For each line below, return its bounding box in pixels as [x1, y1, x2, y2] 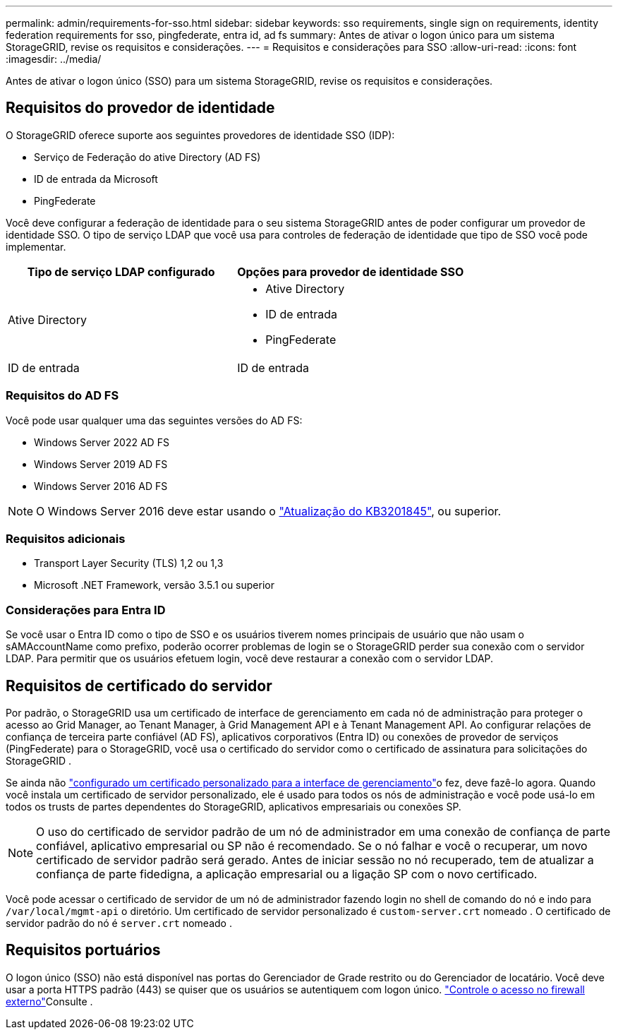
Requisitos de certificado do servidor [6, 676, 272, 695]
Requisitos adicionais [6, 531, 126, 546]
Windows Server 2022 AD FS [34, 436, 169, 448]
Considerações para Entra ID [6, 602, 166, 617]
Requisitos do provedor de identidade [6, 99, 275, 117]
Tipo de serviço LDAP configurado [27, 264, 215, 279]
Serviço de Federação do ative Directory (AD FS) [34, 150, 261, 163]
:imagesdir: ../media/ [6, 53, 102, 65]
